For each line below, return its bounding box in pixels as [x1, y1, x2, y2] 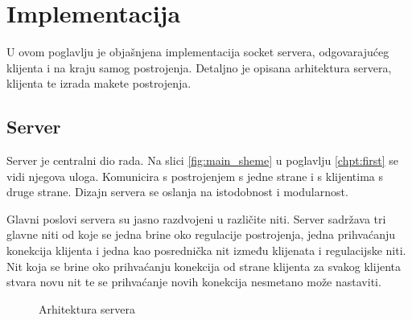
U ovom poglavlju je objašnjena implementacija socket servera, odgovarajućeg [6, 43, 389, 60]
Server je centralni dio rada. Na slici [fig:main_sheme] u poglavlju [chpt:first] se [6, 152, 399, 169]
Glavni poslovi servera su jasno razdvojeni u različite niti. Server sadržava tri [6, 210, 386, 227]
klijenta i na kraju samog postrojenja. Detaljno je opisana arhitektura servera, [6, 59, 392, 76]
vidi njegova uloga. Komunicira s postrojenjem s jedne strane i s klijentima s [6, 167, 384, 184]
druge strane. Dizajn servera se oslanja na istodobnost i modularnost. [6, 183, 348, 200]
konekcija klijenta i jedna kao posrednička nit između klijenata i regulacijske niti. [6, 242, 406, 259]
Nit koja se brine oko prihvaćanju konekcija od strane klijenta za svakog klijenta [6, 257, 401, 274]
